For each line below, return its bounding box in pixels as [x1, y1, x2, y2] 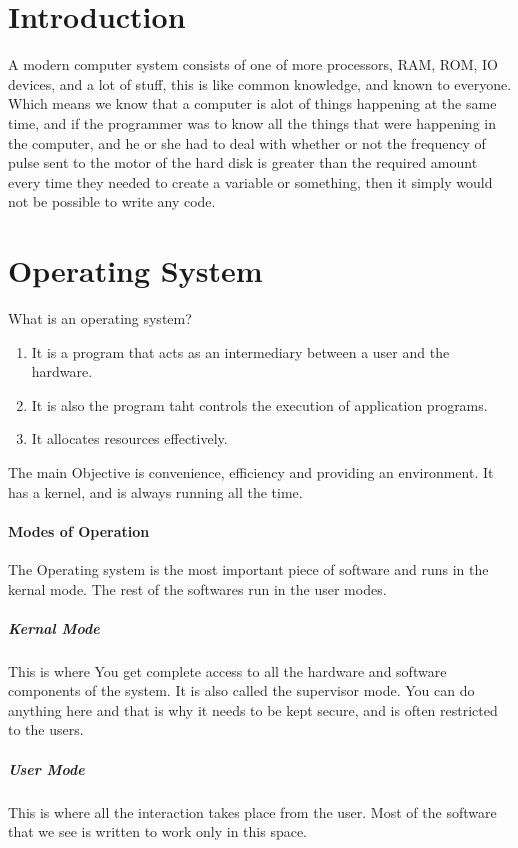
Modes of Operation [8, 520, 150, 541]
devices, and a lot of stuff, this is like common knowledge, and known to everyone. [8, 73, 512, 94]
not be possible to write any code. [8, 191, 216, 212]
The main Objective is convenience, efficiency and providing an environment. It [8, 461, 494, 482]
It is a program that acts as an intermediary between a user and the [31, 341, 450, 362]
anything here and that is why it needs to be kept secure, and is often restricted [8, 699, 498, 720]
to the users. [8, 719, 84, 740]
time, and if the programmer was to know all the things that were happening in [8, 112, 496, 133]
